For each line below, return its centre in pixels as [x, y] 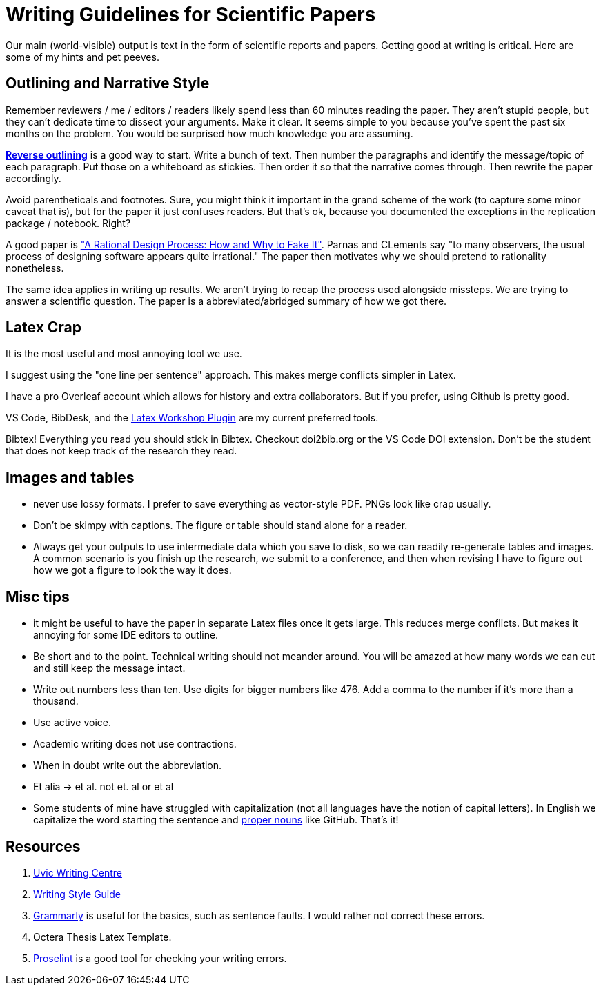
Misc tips [38, 597]
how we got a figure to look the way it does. [132, 570]
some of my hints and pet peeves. [82, 57]
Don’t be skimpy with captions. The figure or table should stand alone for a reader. [220, 525]
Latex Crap [44, 328]
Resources [43, 846]
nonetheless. [35, 268]
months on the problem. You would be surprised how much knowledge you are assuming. [209, 133]
